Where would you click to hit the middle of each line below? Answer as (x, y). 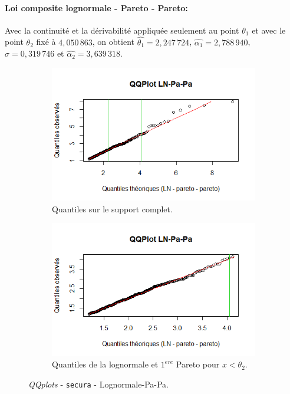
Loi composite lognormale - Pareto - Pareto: (96, 7)
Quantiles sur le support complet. (112, 209)
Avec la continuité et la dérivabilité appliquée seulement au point (122, 30)
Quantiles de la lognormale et (105, 364)
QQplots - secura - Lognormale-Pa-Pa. (98, 384)
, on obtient (113, 42)
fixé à (46, 42)
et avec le (269, 30)
